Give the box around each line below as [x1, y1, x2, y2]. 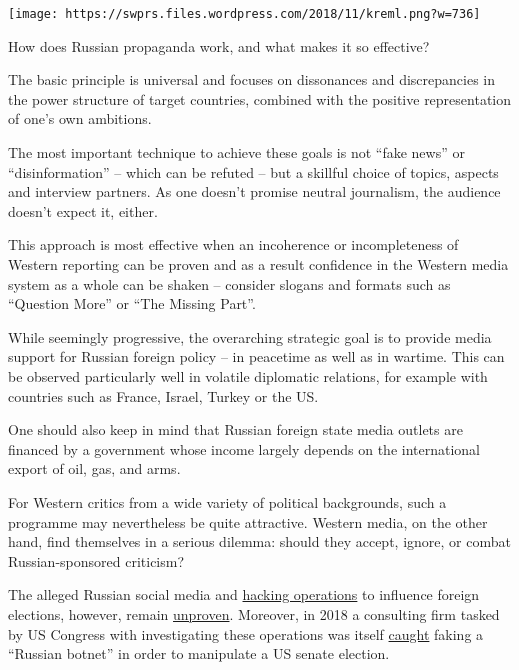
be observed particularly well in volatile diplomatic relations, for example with [8, 365, 488, 386]
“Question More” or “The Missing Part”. [8, 293, 256, 314]
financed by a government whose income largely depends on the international [8, 438, 480, 459]
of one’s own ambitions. [8, 108, 152, 129]
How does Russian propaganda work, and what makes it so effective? [8, 35, 430, 56]
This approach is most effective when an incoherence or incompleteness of [8, 234, 459, 255]
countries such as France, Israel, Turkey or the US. [8, 385, 319, 406]
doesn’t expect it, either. [8, 200, 158, 221]
